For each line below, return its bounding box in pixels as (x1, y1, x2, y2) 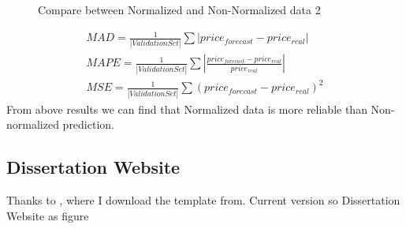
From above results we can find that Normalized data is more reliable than (6, 100, 367, 117)
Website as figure (6, 207, 89, 223)
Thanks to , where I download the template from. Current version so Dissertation (6, 192, 400, 208)
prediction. (62, 116, 114, 133)
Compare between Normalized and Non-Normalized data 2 (38, 2, 321, 17)
